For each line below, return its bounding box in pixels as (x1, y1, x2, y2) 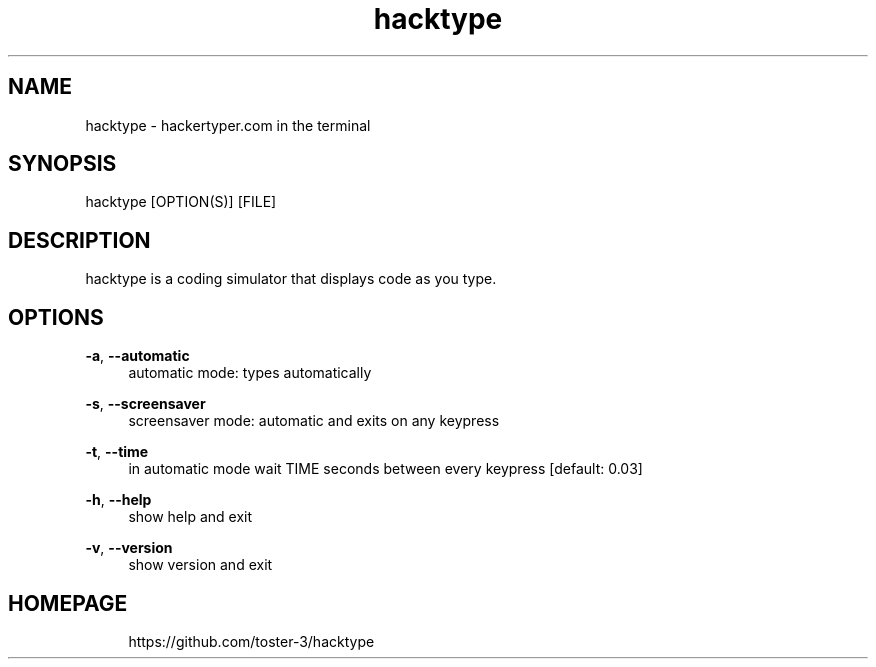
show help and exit (128, 508, 253, 526)
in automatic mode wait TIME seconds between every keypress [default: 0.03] (128, 460, 643, 478)
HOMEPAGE (8, 590, 128, 616)
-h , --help (85, 491, 152, 509)
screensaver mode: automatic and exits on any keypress (128, 412, 500, 430)
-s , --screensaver (85, 395, 206, 413)
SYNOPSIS (8, 151, 117, 177)
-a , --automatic (85, 347, 190, 365)
